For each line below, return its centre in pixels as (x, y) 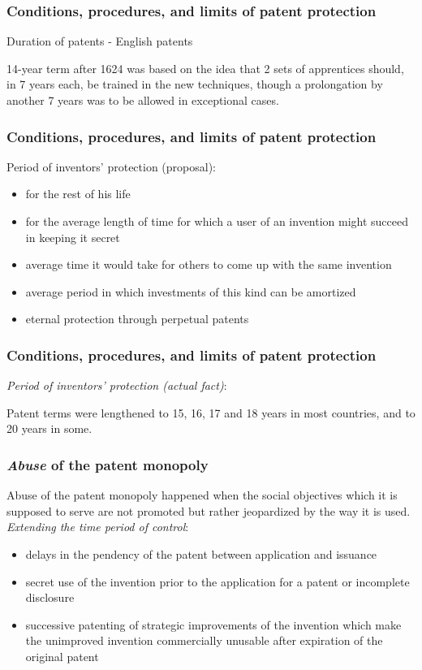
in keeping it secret (73, 237)
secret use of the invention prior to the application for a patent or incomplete (217, 581)
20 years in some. (50, 428)
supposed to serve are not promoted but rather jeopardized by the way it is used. (209, 510)
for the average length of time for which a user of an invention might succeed (217, 221)
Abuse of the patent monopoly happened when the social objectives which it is (202, 495)
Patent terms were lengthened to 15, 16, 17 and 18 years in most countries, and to (211, 412)
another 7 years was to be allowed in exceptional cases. (143, 100)
